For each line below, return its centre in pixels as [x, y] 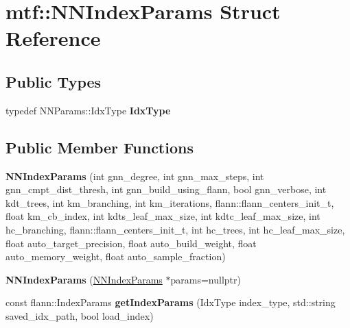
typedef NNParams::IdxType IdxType [88, 110]
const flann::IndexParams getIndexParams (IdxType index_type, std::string [171, 302]
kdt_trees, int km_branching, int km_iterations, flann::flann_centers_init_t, [170, 202]
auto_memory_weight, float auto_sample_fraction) [116, 256]
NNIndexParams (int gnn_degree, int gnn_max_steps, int [135, 176]
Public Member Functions [100, 147]
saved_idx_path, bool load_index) [80, 315]
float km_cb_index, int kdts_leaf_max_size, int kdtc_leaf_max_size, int [163, 216]
